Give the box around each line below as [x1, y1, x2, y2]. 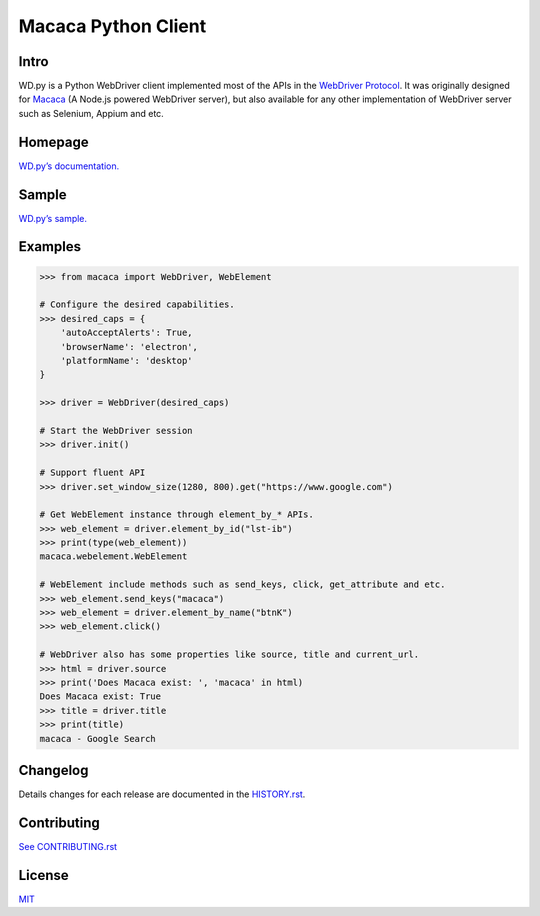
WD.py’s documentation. [18, 160, 120, 172]
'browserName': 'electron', [60, 341, 199, 352]
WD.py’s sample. [18, 212, 88, 224]
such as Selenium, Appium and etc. [18, 107, 164, 119]
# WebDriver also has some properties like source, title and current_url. [39, 649, 420, 660]
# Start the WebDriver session [39, 425, 194, 436]
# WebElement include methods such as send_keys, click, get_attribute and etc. [39, 579, 446, 590]
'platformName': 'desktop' [60, 355, 194, 366]
